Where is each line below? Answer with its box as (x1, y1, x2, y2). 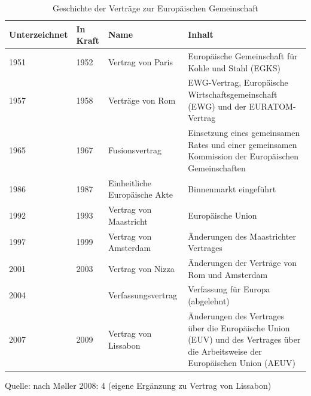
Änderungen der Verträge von (188, 256, 297, 269)
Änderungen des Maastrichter (188, 229, 296, 242)
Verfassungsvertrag (108, 289, 177, 301)
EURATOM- (249, 99, 296, 112)
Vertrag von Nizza (108, 262, 175, 274)
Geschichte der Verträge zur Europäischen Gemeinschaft (53, 2, 258, 14)
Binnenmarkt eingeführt (188, 182, 276, 195)
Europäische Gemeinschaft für (188, 50, 298, 62)
